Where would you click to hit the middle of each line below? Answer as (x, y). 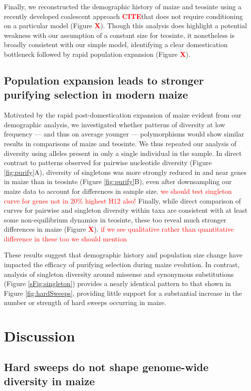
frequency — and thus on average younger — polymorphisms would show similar (124, 134)
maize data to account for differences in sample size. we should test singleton (118, 191)
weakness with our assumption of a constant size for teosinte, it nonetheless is (119, 35)
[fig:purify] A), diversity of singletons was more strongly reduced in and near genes (125, 172)
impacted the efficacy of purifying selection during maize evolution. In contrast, (122, 264)
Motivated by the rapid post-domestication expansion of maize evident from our (123, 115)
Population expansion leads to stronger (104, 80)
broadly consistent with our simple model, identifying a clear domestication (116, 44)
